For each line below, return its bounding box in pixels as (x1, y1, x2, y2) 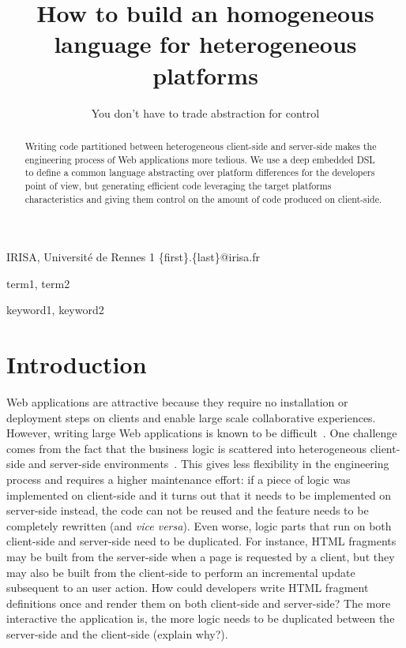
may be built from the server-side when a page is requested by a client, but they (6, 549, 395, 565)
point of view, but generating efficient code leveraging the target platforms (24, 178, 332, 192)
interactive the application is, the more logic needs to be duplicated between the (6, 610, 395, 627)
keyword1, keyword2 (6, 302, 104, 318)
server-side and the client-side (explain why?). (6, 625, 228, 642)
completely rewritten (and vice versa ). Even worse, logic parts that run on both (6, 517, 392, 534)
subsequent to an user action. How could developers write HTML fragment (6, 579, 369, 596)
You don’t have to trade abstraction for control (91, 104, 320, 121)
